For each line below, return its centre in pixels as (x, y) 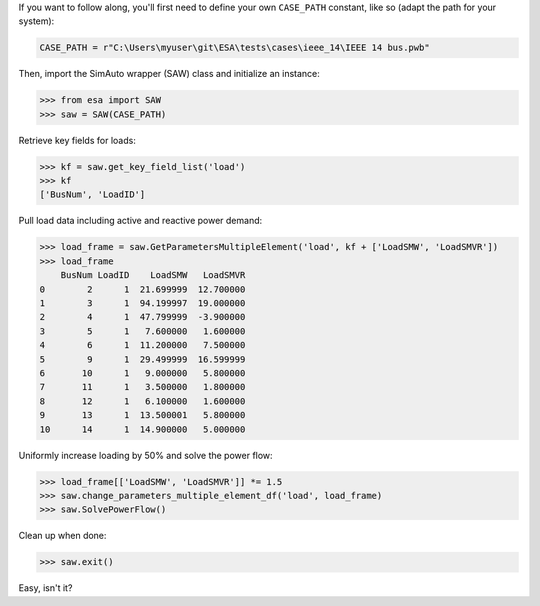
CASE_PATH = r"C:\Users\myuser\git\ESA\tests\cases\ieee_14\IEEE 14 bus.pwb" (234, 48)
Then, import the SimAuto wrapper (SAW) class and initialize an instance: (169, 74)
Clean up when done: (62, 536)
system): (36, 21)
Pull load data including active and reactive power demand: (140, 221)
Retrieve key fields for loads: (77, 140)
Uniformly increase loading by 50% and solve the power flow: (146, 455)
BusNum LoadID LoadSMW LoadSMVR (153, 275)
